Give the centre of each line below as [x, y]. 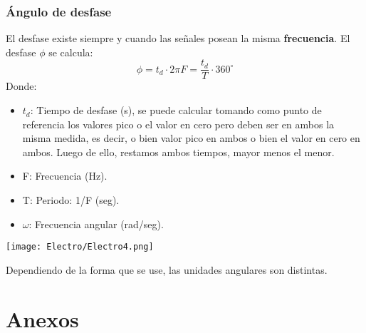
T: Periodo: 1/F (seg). [71, 200]
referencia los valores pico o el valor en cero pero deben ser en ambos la [178, 124]
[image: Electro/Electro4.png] [80, 247]
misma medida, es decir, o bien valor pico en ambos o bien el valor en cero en [191, 138]
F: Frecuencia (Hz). [65, 176]
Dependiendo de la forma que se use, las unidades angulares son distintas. [167, 269]
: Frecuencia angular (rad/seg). [96, 224]
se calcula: [71, 52]
